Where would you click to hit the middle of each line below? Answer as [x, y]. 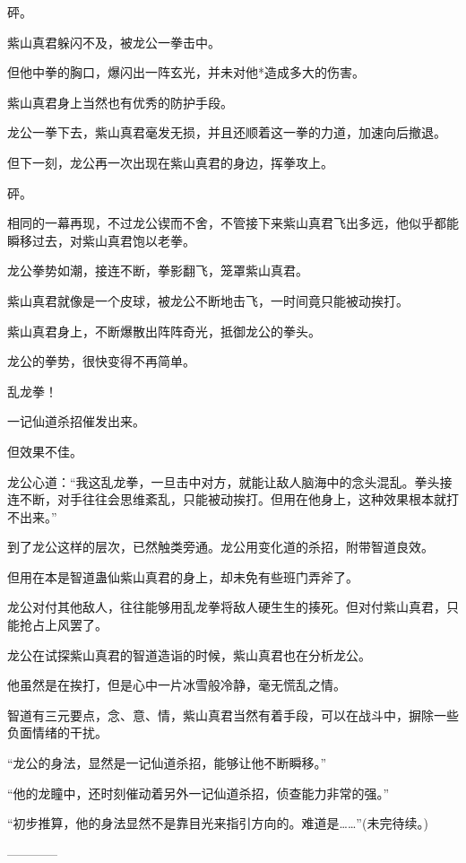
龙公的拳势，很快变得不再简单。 [101, 361]
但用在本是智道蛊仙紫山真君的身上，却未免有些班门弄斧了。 [183, 576]
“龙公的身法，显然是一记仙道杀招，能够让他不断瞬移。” [167, 763]
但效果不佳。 [45, 451]
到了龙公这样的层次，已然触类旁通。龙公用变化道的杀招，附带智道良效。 [220, 547]
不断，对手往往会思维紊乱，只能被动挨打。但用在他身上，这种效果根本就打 [239, 499]
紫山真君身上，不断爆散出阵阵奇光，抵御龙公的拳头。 [164, 331]
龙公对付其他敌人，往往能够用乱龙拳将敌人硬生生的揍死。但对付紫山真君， [227, 607]
